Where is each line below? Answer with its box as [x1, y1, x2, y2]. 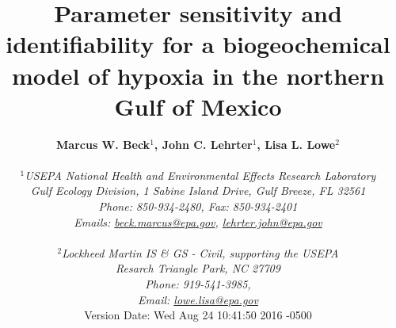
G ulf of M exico [114, 90, 282, 122]
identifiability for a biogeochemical [6, 28, 390, 60]
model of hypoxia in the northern [11, 59, 385, 91]
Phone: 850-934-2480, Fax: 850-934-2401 [98, 198, 298, 215]
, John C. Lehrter [154, 135, 253, 152]
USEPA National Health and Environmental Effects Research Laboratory [25, 166, 376, 183]
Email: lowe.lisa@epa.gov [138, 291, 258, 307]
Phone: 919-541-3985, [145, 276, 251, 292]
